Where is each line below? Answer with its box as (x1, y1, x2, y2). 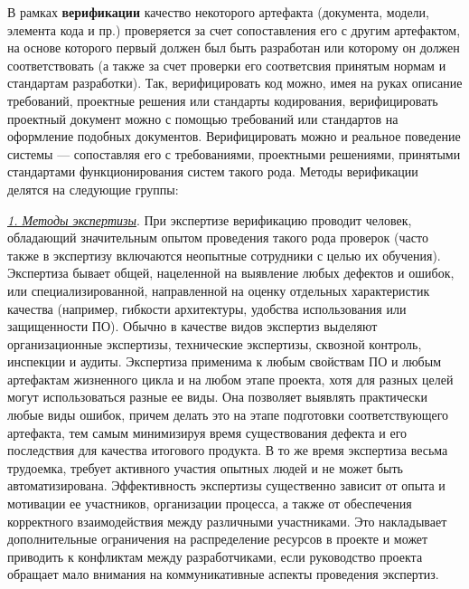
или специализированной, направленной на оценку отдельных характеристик (7, 280, 430, 299)
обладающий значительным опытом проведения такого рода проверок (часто (7, 228, 428, 247)
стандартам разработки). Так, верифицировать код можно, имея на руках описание (7, 73, 463, 92)
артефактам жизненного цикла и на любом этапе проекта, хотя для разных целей (7, 369, 454, 388)
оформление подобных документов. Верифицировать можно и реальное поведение (7, 127, 461, 146)
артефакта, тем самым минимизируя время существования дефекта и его (7, 423, 408, 442)
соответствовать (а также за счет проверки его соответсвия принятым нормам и (7, 55, 446, 74)
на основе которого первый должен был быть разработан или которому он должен (7, 38, 460, 57)
